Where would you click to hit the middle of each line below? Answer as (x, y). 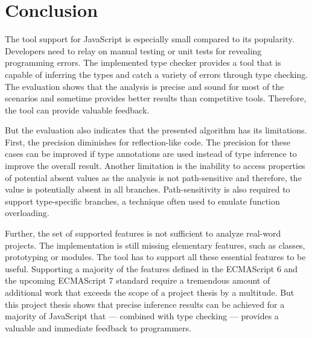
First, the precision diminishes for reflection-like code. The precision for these (148, 142)
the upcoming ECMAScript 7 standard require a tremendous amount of (138, 280)
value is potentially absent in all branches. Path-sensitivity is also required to (148, 189)
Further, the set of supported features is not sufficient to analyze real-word (143, 233)
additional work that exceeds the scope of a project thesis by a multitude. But (150, 292)
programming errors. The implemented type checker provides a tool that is (143, 62)
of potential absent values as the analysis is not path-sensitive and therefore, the (153, 177)
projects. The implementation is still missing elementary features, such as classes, (155, 245)
